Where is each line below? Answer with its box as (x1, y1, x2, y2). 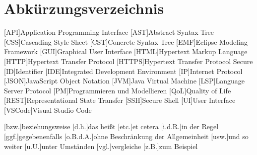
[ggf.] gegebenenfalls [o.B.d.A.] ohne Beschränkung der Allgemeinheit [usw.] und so (4, 131, 249, 142)
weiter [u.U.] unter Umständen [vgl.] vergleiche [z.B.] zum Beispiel (4, 141, 198, 151)
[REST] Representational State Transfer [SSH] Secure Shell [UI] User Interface (4, 95, 236, 105)
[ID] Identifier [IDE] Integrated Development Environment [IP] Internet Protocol (4, 66, 243, 76)
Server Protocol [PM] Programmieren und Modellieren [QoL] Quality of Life (4, 85, 231, 95)
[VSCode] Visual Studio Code (4, 104, 92, 115)
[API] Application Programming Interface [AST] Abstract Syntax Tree (4, 27, 214, 37)
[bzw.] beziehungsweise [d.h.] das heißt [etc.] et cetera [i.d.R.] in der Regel (4, 121, 219, 132)
